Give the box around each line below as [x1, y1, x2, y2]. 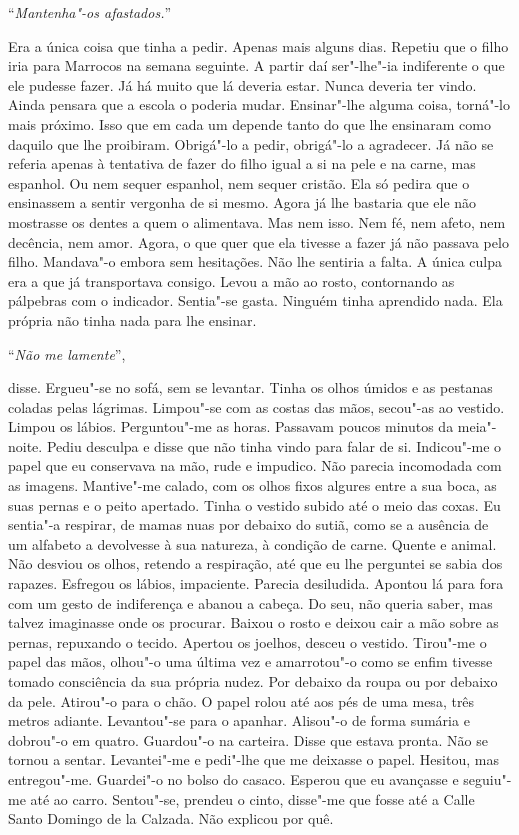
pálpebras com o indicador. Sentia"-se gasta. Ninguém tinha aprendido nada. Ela [8, 290, 503, 311]
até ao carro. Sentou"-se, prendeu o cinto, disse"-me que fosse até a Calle [30, 788, 475, 809]
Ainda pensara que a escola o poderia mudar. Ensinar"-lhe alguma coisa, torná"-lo [8, 94, 510, 115]
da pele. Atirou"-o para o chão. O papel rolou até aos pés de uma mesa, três [8, 690, 475, 711]
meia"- [457, 416, 497, 437]
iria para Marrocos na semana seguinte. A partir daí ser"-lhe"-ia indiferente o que [8, 55, 505, 76]
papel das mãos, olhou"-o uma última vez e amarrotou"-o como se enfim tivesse [8, 651, 493, 672]
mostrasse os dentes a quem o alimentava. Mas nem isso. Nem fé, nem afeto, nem [8, 211, 506, 232]
